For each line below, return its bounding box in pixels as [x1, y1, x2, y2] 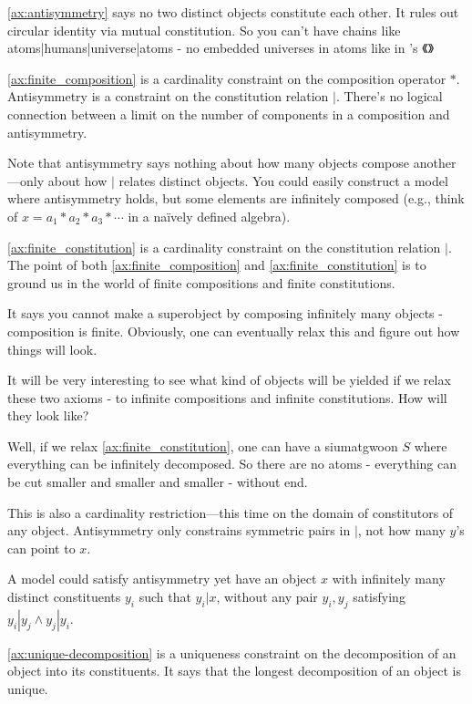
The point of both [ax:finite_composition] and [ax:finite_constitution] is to [7, 255, 426, 274]
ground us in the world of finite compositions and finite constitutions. [7, 273, 395, 292]
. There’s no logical [335, 87, 443, 106]
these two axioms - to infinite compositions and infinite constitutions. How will [7, 388, 447, 407]
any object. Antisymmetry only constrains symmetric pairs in [7, 521, 351, 540]
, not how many [357, 521, 446, 540]
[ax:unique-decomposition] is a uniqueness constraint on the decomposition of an [7, 643, 457, 662]
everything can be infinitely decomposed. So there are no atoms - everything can [7, 454, 457, 473]
